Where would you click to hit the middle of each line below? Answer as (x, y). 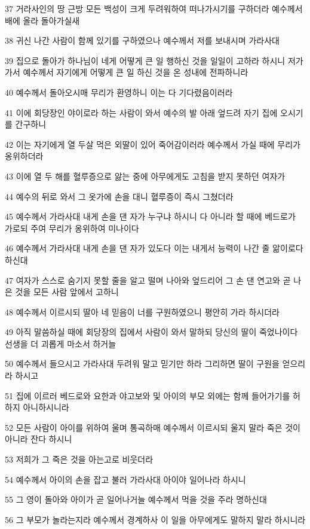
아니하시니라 (46, 407)
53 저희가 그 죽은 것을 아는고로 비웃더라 (79, 459)
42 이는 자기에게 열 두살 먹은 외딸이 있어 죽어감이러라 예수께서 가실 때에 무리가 (153, 144)
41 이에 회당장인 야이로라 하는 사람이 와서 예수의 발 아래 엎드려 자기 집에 (141, 112)
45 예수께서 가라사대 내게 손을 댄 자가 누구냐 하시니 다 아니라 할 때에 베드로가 (150, 216)
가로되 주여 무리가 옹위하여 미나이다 (72, 228)
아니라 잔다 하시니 (39, 439)
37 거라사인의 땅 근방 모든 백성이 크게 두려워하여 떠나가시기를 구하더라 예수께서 (154, 8)
